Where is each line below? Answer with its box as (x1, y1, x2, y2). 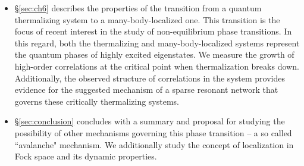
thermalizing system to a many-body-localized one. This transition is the (14, 13, 280, 26)
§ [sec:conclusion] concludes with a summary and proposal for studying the (14, 115, 285, 127)
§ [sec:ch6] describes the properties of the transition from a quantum (14, 2, 262, 14)
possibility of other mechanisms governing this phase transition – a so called (14, 126, 292, 139)
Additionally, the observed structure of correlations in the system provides (14, 71, 285, 84)
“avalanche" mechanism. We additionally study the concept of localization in (14, 138, 294, 151)
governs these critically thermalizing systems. (14, 95, 179, 107)
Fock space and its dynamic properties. (14, 150, 157, 162)
